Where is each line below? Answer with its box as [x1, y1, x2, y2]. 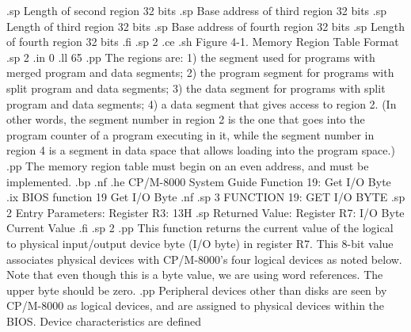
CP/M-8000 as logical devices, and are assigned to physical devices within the [6, 297, 385, 314]
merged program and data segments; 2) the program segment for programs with [6, 64, 394, 81]
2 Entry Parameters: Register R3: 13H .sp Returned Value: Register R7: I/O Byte [6, 204, 405, 220]
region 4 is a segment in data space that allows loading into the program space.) [6, 142, 395, 158]
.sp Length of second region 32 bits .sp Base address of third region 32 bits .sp [6, 2, 386, 18]
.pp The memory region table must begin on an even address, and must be [6, 157, 369, 174]
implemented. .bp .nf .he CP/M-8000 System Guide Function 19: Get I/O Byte [6, 173, 391, 189]
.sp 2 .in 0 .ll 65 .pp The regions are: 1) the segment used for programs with [6, 48, 375, 65]
